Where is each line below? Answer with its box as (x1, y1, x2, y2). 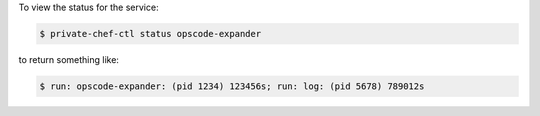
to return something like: (18, 53, 120, 65)
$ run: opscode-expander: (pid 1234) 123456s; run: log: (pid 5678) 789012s (39, 80, 425, 92)
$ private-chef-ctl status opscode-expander (39, 28, 262, 39)
